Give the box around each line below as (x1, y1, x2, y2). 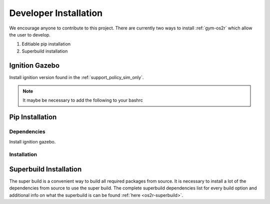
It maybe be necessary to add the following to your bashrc (22, 97, 143, 103)
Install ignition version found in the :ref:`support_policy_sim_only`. (9, 74, 144, 80)
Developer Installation (9, 7, 102, 18)
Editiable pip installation (21, 41, 71, 47)
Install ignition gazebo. (9, 138, 56, 144)
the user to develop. (9, 31, 51, 37)
